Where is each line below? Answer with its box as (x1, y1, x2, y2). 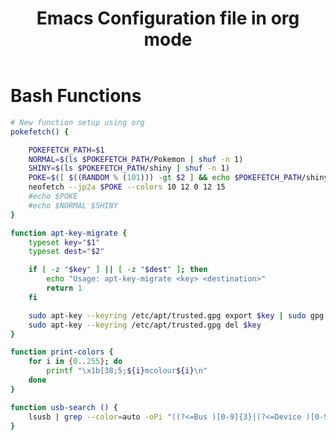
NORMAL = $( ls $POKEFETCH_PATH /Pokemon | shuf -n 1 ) (28, 154, 244, 164)
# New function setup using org (10, 117, 145, 127)
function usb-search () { (10, 402, 118, 412)
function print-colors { (10, 347, 114, 357)
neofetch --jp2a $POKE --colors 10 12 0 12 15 (28, 182, 226, 192)
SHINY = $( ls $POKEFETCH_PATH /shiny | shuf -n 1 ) (28, 163, 230, 174)
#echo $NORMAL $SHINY (28, 200, 118, 211)
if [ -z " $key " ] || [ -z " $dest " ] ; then (28, 265, 208, 275)
